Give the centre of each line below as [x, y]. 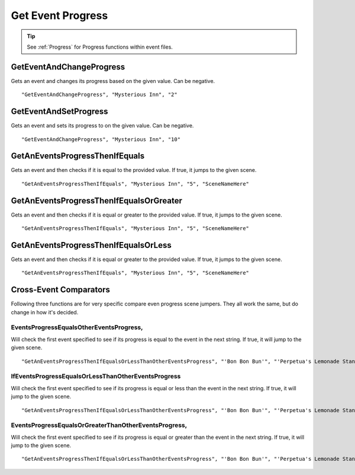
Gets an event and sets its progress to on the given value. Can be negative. [102, 126]
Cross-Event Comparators [61, 290]
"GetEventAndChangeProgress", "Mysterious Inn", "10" [101, 139]
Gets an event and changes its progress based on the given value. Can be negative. [113, 81]
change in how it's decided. [45, 312]
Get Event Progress [59, 15]
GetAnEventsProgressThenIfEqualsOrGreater [97, 201]
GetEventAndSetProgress [60, 112]
